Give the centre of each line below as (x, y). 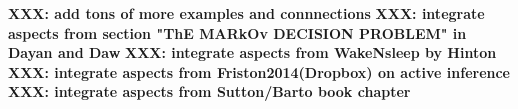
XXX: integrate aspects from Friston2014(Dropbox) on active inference (259, 71)
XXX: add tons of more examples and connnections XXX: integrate (246, 13)
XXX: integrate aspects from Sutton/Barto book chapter (209, 91)
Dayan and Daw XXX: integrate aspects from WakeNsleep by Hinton (252, 52)
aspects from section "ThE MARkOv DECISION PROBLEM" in (237, 32)
